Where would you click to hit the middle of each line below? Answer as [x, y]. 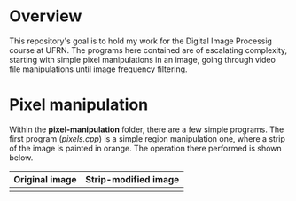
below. [21, 158]
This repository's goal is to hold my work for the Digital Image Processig [141, 41]
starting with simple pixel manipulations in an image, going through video [143, 59]
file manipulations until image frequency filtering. [98, 69]
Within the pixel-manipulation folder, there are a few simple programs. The [147, 129]
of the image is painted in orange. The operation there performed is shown [145, 148]
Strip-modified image [132, 179]
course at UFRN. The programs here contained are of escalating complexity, [148, 50]
